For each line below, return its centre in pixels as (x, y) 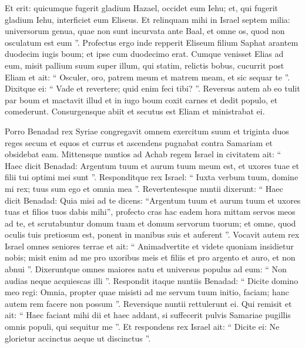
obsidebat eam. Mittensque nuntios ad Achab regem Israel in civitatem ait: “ (143, 154)
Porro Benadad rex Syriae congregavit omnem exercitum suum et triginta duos (147, 131)
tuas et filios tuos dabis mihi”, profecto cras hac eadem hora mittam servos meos (150, 212)
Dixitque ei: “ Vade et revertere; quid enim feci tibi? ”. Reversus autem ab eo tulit (152, 88)
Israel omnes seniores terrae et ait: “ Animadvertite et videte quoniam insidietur (149, 246)
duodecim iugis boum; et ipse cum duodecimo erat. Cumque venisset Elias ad (144, 54)
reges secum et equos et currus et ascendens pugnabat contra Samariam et (139, 142)
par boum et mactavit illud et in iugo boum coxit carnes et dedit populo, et (141, 99)
